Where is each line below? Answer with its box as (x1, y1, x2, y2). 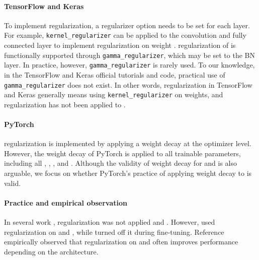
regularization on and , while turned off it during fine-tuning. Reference (4, 226, 224, 237)
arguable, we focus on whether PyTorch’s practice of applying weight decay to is (4, 168, 252, 178)
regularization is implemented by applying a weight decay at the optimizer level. (4, 138, 251, 149)
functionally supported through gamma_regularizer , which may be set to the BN (4, 49, 255, 60)
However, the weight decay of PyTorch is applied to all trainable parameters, (4, 148, 241, 158)
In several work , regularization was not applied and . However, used (4, 217, 215, 227)
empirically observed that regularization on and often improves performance (4, 236, 238, 247)
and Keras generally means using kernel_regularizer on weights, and (4, 89, 223, 100)
